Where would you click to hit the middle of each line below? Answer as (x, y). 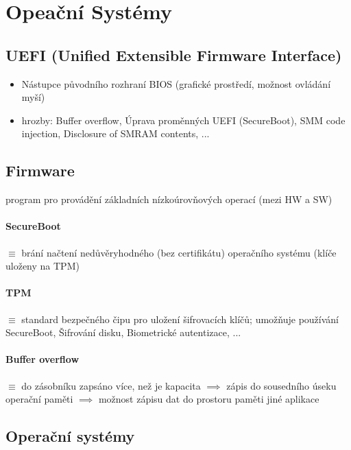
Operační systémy (70, 436)
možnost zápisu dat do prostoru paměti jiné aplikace (209, 399)
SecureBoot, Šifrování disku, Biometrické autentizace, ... (123, 332)
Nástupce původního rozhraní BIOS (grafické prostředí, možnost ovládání (176, 83)
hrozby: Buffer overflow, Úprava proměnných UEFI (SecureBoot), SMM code (183, 120)
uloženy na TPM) (43, 266)
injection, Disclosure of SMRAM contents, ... (116, 133)
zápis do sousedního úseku (281, 385)
